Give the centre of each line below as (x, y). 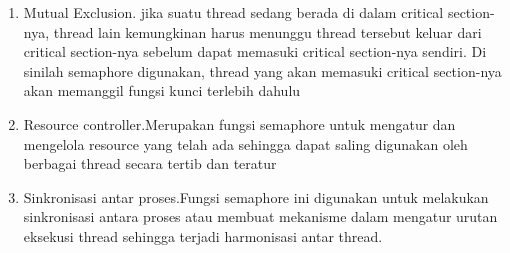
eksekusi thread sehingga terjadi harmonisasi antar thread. (203, 235)
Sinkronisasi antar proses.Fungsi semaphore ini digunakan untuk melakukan (256, 196)
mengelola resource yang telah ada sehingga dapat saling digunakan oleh (245, 143)
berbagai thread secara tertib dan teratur (150, 163)
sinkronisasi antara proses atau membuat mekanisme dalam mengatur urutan (260, 216)
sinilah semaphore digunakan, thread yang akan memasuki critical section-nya (262, 70)
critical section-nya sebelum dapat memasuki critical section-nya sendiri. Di (255, 51)
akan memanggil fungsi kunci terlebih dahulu (162, 90)
